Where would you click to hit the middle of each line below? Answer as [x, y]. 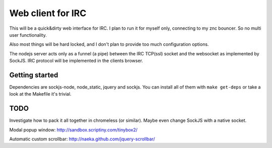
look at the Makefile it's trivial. [40, 94]
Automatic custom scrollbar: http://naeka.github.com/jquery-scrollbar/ [82, 139]
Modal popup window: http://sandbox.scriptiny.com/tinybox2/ [74, 130]
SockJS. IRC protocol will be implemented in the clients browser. [76, 61]
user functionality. [28, 35]
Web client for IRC [48, 13]
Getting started [34, 75]
